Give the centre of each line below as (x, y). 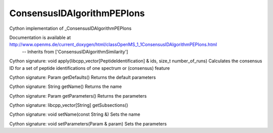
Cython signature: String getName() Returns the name (66, 86)
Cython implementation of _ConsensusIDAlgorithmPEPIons (70, 28)
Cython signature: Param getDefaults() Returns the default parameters (83, 77)
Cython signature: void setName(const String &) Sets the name (75, 114)
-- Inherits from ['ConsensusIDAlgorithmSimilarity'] (75, 52)
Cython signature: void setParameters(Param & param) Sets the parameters (88, 123)
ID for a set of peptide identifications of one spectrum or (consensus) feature (90, 68)
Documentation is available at (40, 37)
